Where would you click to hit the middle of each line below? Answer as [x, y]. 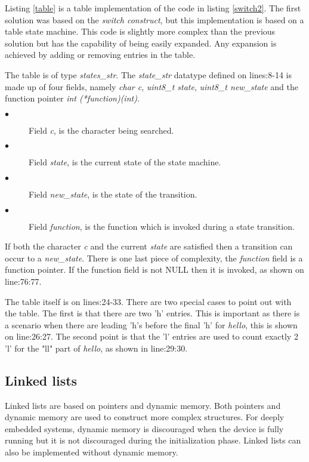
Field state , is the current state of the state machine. [125, 162]
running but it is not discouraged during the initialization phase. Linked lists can [153, 440]
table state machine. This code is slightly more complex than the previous [140, 31]
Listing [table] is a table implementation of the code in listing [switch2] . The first [153, 8]
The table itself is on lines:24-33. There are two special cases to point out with [148, 301]
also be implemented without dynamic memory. [92, 452]
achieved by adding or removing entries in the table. [100, 55]
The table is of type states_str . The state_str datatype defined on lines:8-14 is [148, 74]
